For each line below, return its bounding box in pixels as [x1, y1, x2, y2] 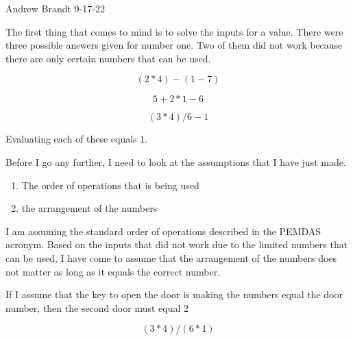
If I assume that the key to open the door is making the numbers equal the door [5, 287, 343, 302]
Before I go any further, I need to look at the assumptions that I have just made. [5, 154, 346, 169]
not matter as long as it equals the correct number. [5, 264, 221, 278]
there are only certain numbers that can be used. [5, 51, 211, 65]
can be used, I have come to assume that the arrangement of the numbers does [5, 250, 337, 265]
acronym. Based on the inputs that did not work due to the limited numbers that [5, 237, 348, 252]
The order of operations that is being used [21, 178, 199, 192]
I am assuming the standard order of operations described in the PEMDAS [5, 223, 321, 238]
